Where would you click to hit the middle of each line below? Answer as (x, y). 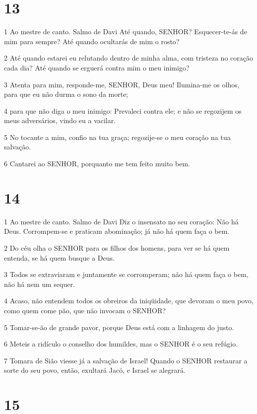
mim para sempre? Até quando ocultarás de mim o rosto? (92, 41)
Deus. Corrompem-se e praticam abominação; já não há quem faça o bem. (117, 231)
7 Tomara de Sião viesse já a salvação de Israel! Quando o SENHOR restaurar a (126, 360)
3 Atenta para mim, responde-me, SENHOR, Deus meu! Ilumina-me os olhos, (122, 84)
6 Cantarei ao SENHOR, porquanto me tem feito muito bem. (97, 164)
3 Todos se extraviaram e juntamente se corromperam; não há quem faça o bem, (126, 274)
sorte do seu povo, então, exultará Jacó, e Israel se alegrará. (95, 370)
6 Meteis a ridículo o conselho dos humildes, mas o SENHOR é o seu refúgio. (121, 344)
